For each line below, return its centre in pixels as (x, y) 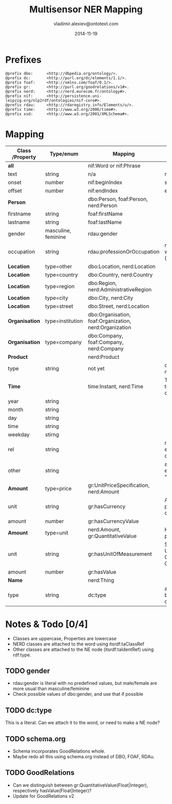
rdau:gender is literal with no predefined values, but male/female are (85, 683)
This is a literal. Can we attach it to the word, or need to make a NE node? (83, 723)
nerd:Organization (110, 327)
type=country (62, 275)
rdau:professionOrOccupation (124, 252)
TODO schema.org (36, 739)
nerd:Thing (101, 580)
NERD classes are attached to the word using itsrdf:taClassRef (78, 644)
